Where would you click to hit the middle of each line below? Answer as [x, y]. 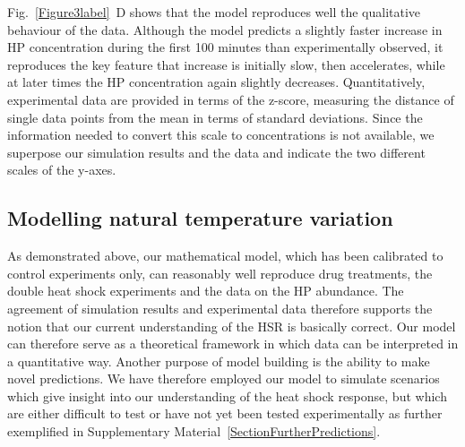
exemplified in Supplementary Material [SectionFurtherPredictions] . [194, 431]
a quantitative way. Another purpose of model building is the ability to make [219, 361]
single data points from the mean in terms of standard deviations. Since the [215, 117]
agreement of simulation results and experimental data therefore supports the [220, 308]
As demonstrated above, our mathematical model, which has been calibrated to [225, 256]
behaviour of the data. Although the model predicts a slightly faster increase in [225, 29]
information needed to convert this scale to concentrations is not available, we [221, 135]
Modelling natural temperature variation [200, 218]
